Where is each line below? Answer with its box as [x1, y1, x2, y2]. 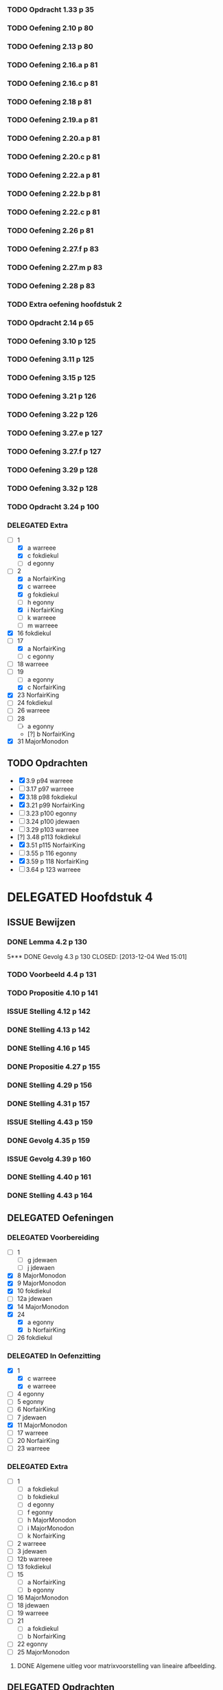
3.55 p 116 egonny [25, 849, 78, 857]
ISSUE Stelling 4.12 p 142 [7, 1007, 91, 1017]
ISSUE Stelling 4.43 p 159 [7, 1117, 93, 1126]
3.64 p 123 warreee [25, 865, 81, 873]
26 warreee [16, 706, 50, 715]
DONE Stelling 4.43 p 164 [7, 1191, 93, 1201]
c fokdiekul [27, 551, 59, 560]
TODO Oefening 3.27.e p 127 [7, 428, 103, 438]
